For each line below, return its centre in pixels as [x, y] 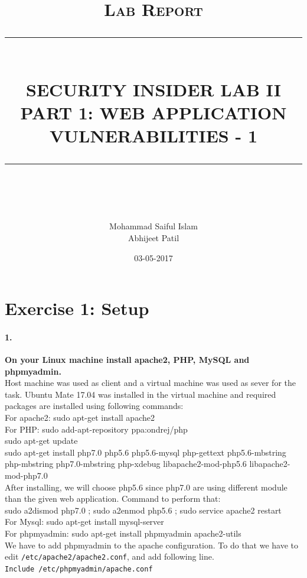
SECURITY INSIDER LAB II [153, 89]
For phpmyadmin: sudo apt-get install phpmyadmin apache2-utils [123, 533]
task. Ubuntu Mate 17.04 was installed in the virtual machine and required [141, 394]
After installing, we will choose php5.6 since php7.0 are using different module [146, 487]
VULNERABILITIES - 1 [153, 135]
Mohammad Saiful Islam [153, 226]
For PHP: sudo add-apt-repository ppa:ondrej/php [96, 429]
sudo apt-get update [41, 441]
